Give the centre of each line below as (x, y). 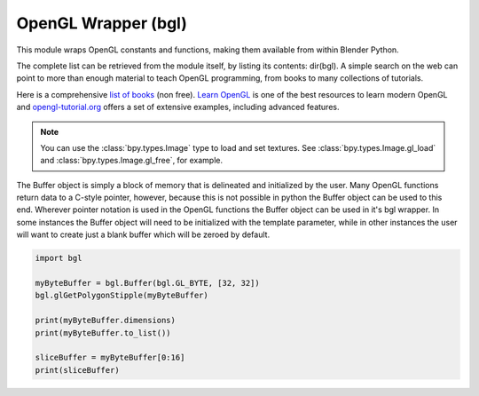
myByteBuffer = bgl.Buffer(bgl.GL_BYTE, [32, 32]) (148, 283)
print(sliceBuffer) (77, 370)
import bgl (59, 258)
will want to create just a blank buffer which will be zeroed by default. (143, 234)
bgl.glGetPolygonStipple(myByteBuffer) (122, 296)
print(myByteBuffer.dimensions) (106, 321)
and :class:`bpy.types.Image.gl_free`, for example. (132, 161)
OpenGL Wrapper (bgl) (102, 23)
